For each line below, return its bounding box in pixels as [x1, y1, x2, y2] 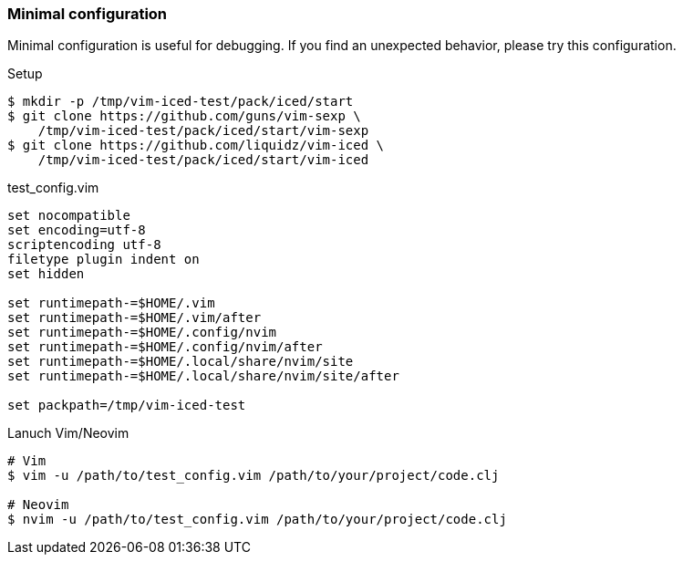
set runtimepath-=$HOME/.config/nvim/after [7, 339, 323, 355]
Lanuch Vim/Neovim [7, 425, 129, 442]
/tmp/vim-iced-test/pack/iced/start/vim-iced [37, 152, 369, 168]
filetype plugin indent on [7, 252, 200, 267]
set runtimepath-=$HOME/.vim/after [7, 310, 262, 326]
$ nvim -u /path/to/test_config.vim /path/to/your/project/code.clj [7, 512, 507, 527]
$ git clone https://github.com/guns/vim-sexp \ [7, 109, 361, 124]
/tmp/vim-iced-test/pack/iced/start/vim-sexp [37, 123, 369, 139]
